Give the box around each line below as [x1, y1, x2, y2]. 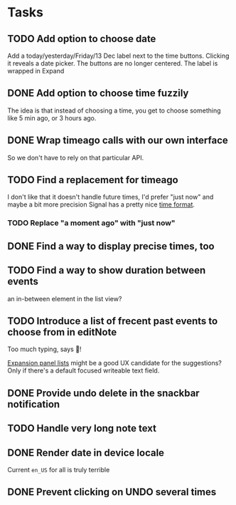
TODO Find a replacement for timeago [7, 174, 179, 186]
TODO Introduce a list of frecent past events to [7, 315, 218, 327]
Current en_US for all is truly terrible [7, 465, 110, 474]
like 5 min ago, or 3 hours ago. [7, 113, 97, 122]
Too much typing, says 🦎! [7, 345, 82, 353]
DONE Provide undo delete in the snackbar [7, 387, 200, 399]
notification [7, 398, 60, 410]
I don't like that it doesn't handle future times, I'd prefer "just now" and [7, 193, 214, 202]
